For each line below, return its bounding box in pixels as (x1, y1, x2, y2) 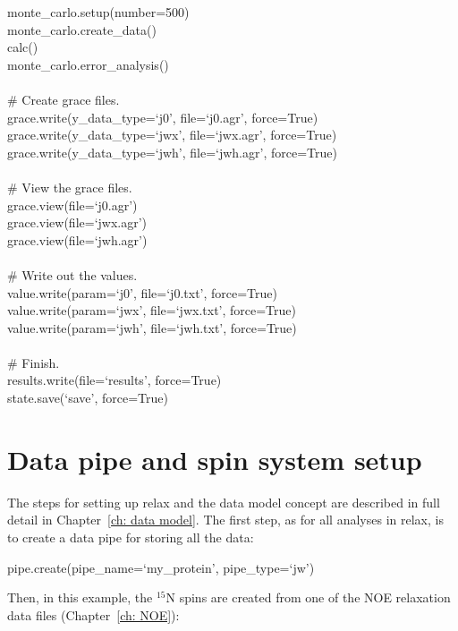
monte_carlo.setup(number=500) (7, 3, 190, 21)
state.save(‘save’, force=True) (7, 388, 168, 407)
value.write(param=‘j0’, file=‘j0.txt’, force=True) (7, 283, 277, 302)
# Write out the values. (7, 265, 138, 284)
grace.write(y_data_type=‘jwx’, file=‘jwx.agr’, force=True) (7, 125, 337, 144)
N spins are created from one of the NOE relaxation (165, 588, 451, 607)
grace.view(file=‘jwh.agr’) (7, 230, 148, 249)
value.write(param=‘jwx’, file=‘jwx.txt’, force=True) (7, 301, 296, 320)
